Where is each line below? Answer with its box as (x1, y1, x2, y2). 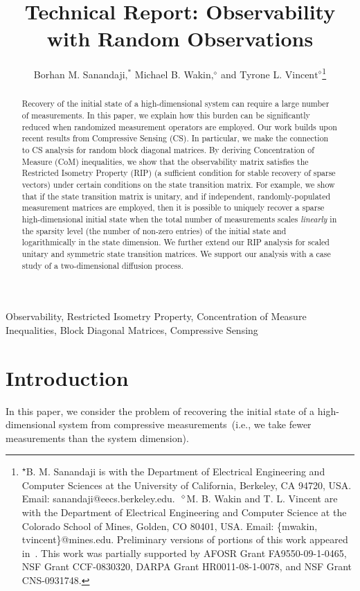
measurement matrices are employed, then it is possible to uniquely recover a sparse (21, 202, 325, 213)
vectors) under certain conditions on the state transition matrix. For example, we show (21, 178, 335, 190)
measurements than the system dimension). (6, 430, 189, 445)
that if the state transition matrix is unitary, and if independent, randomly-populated (21, 190, 331, 202)
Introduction (6, 363, 129, 391)
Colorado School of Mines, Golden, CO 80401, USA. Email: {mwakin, (21, 518, 318, 533)
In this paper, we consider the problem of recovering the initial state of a (6, 403, 315, 418)
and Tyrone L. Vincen (220, 67, 315, 81)
